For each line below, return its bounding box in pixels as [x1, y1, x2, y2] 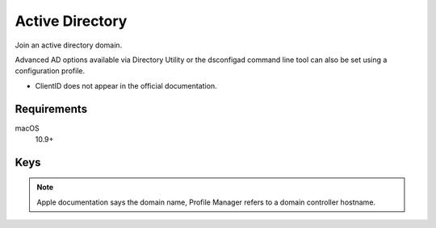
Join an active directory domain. [15, 40, 123, 50]
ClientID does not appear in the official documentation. [35, 81, 217, 90]
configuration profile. [15, 66, 85, 76]
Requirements [15, 102, 88, 116]
